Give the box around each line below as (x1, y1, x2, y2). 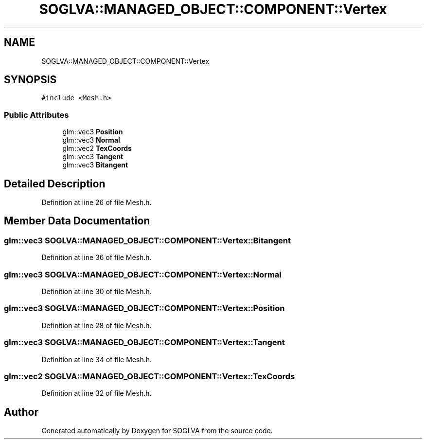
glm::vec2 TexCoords (62, 144, 132, 153)
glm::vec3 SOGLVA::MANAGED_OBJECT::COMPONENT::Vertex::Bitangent (4, 235, 291, 245)
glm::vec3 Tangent (62, 152, 124, 161)
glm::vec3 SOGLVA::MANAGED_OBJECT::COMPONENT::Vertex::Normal (4, 269, 282, 279)
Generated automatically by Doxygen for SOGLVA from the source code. (41, 426, 273, 435)
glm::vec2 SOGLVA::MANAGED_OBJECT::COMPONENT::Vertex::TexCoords (4, 371, 295, 381)
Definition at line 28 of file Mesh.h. (41, 321, 152, 330)
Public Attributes (4, 110, 69, 120)
